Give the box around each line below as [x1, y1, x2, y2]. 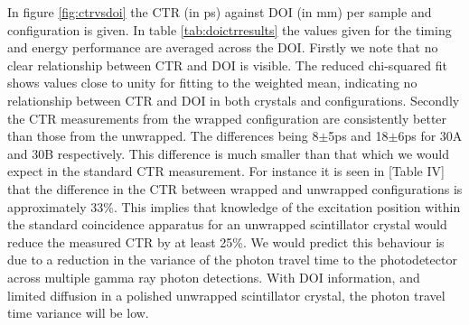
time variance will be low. [7, 303, 149, 322]
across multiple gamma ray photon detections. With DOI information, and [7, 267, 420, 286]
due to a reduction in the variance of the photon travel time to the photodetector [7, 250, 457, 269]
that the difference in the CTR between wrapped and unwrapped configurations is [7, 179, 463, 198]
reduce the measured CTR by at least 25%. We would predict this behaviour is [7, 232, 445, 251]
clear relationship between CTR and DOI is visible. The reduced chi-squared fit [7, 55, 447, 74]
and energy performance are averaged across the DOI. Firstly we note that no [7, 38, 438, 57]
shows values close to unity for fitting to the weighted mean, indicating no [7, 73, 417, 92]
